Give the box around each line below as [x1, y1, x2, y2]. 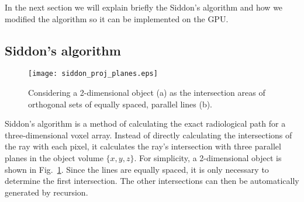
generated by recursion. [5, 186, 88, 198]
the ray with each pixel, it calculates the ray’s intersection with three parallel [5, 140, 281, 152]
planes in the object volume [5, 152, 103, 164]
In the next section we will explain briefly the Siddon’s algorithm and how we [5, 1, 283, 13]
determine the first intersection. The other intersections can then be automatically [5, 175, 299, 187]
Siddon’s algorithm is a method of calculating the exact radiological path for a [5, 117, 286, 130]
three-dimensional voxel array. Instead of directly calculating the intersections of [5, 128, 292, 141]
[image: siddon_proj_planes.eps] [28, 69, 158, 78]
